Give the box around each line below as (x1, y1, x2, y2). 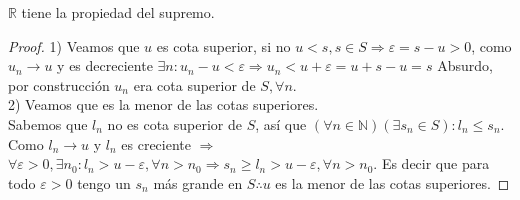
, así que (255, 113, 307, 134)
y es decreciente (57, 55, 153, 76)
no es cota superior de (107, 113, 242, 134)
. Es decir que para (373, 153, 490, 174)
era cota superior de (133, 74, 256, 95)
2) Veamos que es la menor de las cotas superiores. (8, 94, 319, 115)
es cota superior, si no (156, 35, 291, 56)
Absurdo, (437, 55, 493, 76)
